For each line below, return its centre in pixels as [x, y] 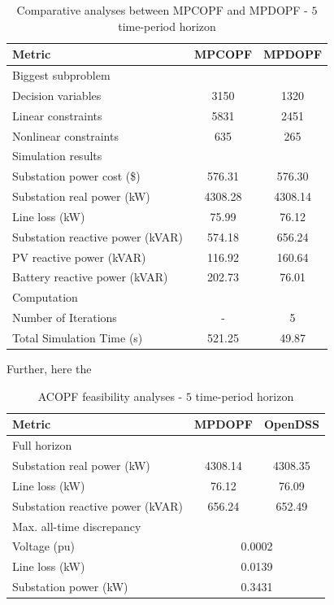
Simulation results [57, 156]
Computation [45, 297]
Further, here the [49, 369]
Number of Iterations [65, 318]
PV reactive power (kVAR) [79, 257]
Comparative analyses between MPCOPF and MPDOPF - [162, 10]
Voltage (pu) [44, 546]
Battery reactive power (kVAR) [90, 277]
